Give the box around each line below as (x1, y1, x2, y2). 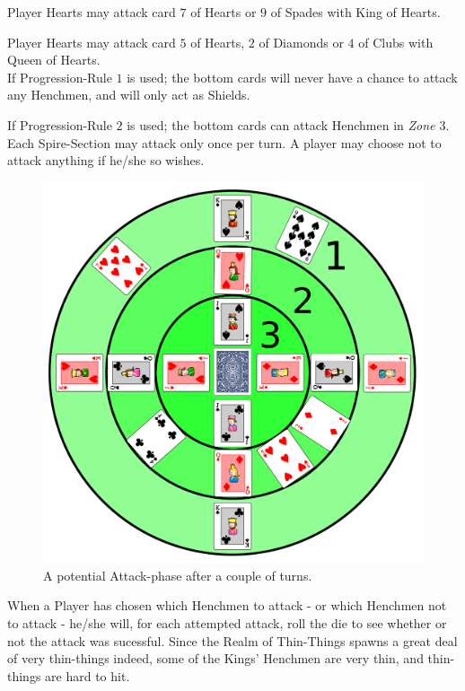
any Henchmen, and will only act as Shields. (7, 85, 250, 104)
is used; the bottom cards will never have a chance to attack (127, 67, 458, 86)
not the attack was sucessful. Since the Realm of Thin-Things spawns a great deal (7, 631, 458, 650)
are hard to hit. (45, 666, 130, 685)
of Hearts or (190, 3, 257, 21)
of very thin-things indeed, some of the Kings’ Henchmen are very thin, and (7, 649, 424, 668)
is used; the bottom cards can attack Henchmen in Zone (127, 115, 435, 134)
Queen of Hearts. (7, 50, 101, 69)
